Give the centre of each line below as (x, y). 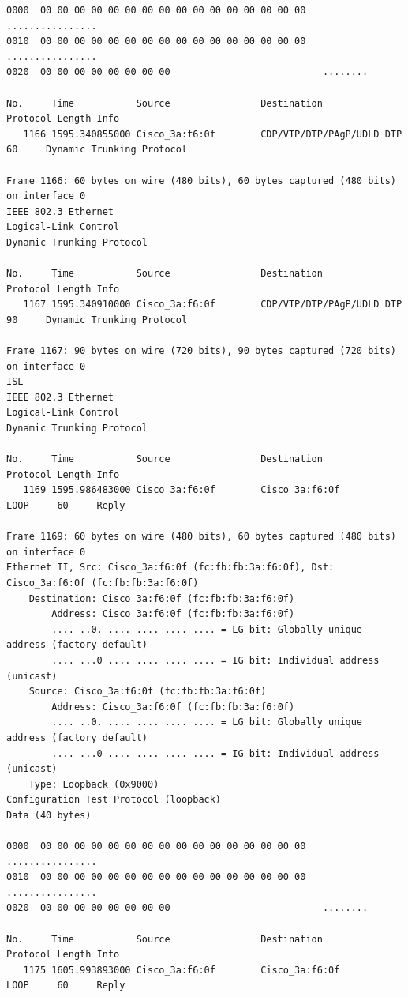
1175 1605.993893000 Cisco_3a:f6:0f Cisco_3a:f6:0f (182, 970)
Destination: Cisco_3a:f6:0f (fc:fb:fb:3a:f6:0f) (162, 598)
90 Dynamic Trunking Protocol (97, 320)
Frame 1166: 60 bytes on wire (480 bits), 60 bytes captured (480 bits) (201, 181)
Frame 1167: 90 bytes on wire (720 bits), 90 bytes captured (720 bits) (201, 351)
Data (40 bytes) (49, 815)
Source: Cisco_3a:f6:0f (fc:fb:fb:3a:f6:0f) (148, 692)
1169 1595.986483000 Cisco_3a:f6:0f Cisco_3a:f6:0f (182, 490)
